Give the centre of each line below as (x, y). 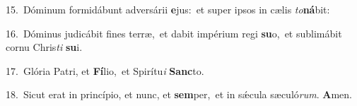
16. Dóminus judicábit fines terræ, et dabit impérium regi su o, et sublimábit (174, 33)
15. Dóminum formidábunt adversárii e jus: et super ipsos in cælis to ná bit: (168, 9)
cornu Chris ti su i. (44, 47)
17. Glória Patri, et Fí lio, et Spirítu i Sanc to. (105, 70)
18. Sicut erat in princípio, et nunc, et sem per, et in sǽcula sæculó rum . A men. (179, 94)
